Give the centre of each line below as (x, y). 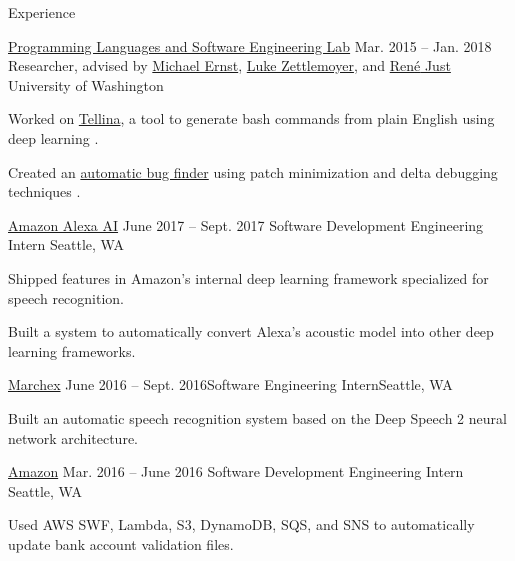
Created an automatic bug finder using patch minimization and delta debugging (253, 171)
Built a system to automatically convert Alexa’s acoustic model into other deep (251, 331)
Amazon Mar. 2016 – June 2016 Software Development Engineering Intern (236, 471)
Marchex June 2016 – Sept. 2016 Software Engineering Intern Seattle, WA (230, 384)
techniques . (44, 191)
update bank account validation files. (121, 543)
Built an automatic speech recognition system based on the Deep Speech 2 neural (257, 417)
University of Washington (86, 84)
